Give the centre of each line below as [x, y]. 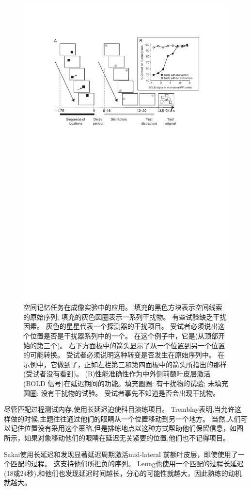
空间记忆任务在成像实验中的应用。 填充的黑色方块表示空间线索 [123, 307]
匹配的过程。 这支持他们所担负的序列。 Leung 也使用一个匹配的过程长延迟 [127, 464]
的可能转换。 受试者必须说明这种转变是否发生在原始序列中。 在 [124, 355]
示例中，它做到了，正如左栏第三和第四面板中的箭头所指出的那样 [125, 364]
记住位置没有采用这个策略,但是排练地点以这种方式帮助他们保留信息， [120, 428]
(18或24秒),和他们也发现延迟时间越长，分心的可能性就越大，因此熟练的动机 [123, 473]
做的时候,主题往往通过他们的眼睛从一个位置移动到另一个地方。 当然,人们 [125, 418]
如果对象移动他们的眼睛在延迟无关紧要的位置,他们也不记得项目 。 [127, 437]
